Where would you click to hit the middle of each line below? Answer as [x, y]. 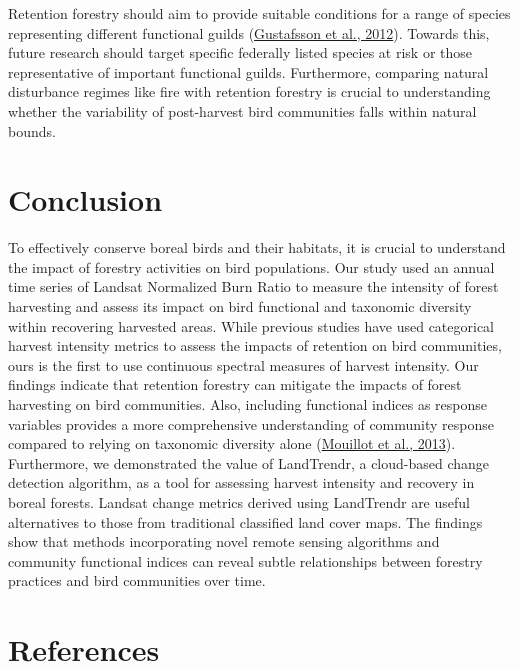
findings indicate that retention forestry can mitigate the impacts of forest [235, 384]
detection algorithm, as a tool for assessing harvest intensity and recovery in [241, 482]
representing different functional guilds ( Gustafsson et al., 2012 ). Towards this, [249, 32]
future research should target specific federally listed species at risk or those [240, 52]
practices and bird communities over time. [137, 580]
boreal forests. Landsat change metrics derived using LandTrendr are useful [239, 502]
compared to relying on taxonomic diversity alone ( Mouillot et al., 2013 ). [232, 443]
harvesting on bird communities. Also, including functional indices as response [248, 404]
